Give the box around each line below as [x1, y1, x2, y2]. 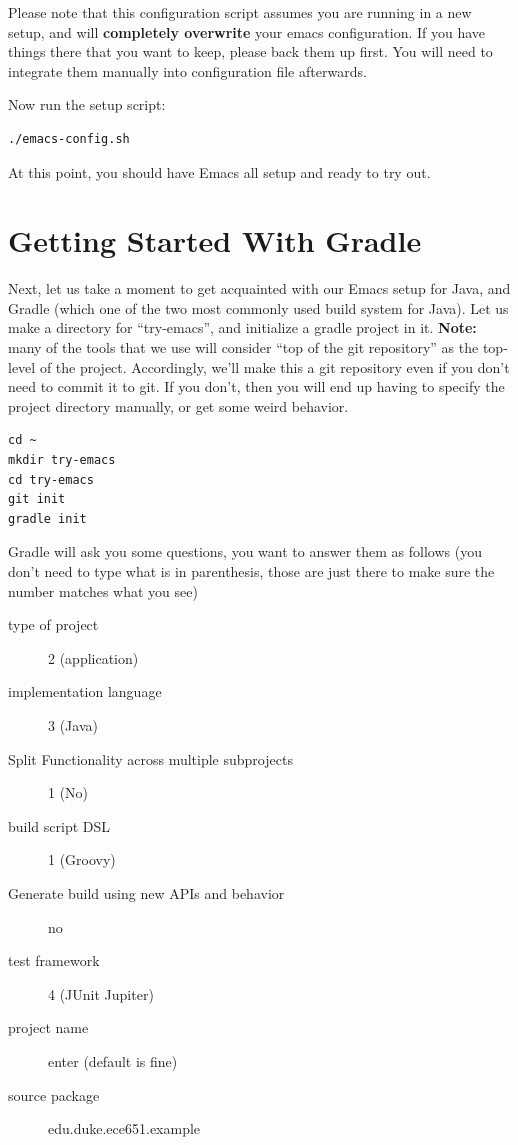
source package [8, 1084, 100, 1105]
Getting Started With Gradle [8, 220, 422, 261]
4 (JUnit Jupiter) [48, 983, 154, 1004]
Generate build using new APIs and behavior [8, 882, 285, 903]
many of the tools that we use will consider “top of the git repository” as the [8, 337, 479, 358]
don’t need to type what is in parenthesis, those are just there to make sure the [8, 561, 495, 581]
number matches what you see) [8, 580, 198, 601]
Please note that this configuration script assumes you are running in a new [8, 2, 472, 22]
